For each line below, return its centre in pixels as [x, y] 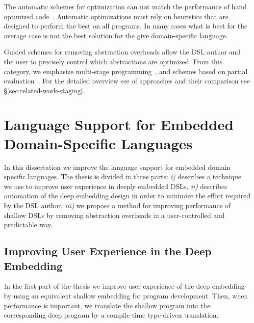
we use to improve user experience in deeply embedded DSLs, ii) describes [116, 186]
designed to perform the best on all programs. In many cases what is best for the [126, 26]
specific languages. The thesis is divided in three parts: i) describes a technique [123, 176]
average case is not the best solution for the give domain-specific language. [116, 35]
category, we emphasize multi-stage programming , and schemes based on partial [126, 71]
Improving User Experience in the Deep [108, 251]
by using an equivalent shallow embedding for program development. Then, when [126, 296]
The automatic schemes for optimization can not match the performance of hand [125, 6]
